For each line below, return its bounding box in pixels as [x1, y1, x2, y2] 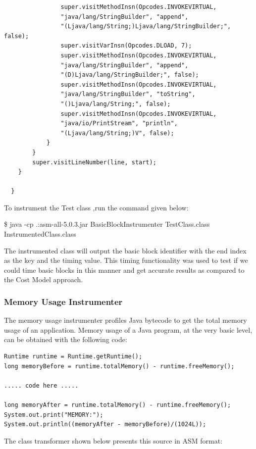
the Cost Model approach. [4, 274, 83, 285]
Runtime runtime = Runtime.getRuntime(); [4, 353, 143, 360]
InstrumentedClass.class [4, 229, 76, 239]
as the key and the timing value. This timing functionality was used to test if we [4, 255, 248, 265]
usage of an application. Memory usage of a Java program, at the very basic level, [4, 324, 253, 335]
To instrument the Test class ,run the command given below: [4, 202, 189, 212]
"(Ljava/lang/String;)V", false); [60, 129, 174, 137]
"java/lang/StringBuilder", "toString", [60, 91, 196, 98]
